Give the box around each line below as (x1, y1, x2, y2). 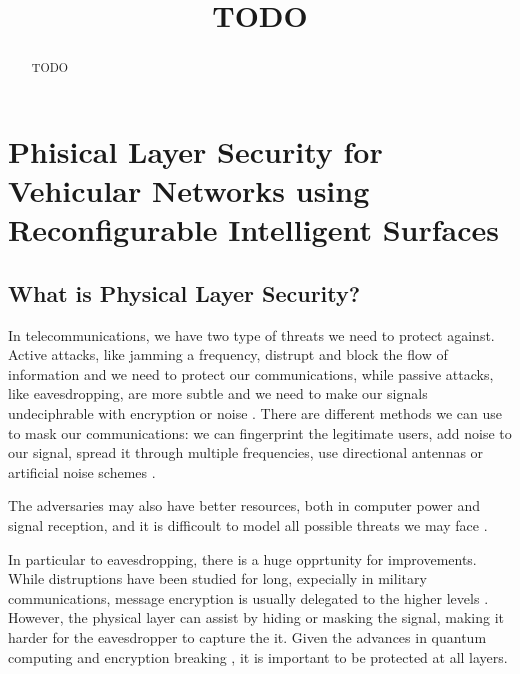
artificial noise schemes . (8, 461, 156, 482)
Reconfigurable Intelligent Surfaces (8, 209, 500, 250)
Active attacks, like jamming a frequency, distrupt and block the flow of (8, 344, 448, 365)
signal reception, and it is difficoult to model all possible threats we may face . (8, 514, 488, 535)
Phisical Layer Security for (8, 130, 383, 171)
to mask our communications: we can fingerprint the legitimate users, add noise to (8, 422, 512, 443)
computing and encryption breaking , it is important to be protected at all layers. (8, 646, 508, 667)
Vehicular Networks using (8, 170, 370, 211)
